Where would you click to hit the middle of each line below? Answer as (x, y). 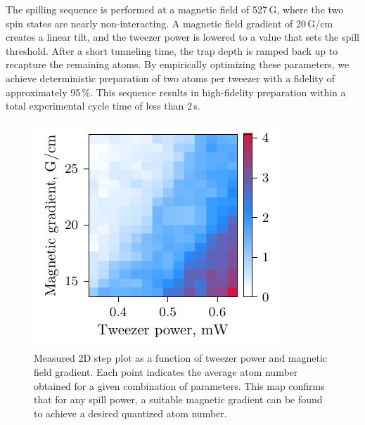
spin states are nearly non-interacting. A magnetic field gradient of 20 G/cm (169, 23)
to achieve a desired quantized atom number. (130, 413)
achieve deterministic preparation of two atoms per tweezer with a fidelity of (170, 78)
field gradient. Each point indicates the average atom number (166, 371)
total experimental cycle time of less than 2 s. (103, 106)
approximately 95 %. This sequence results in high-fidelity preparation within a (176, 92)
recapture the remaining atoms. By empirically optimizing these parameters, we (178, 64)
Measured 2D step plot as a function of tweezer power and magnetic (181, 358)
